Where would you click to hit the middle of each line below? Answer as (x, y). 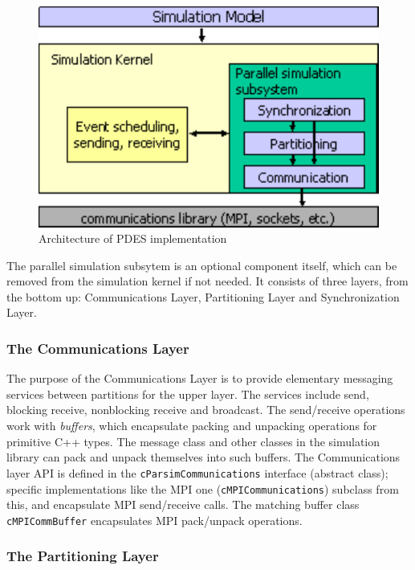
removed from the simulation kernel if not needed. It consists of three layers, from (207, 281)
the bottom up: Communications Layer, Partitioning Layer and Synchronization (203, 296)
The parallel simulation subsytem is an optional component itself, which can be (202, 265)
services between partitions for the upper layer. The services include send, (188, 394)
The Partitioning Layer (83, 556)
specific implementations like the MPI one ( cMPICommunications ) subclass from (203, 488)
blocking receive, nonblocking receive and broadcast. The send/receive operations (206, 410)
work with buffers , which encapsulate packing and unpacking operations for (192, 426)
